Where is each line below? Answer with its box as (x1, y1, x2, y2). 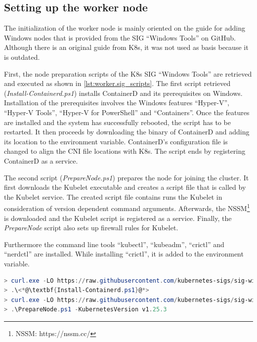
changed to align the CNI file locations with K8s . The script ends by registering (4, 146, 246, 156)
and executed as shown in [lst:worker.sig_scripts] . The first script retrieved (4, 78, 231, 88)
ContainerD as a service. (4, 155, 78, 166)
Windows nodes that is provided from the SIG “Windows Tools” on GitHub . (4, 32, 236, 43)
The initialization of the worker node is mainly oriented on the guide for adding (4, 23, 245, 33)
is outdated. (4, 51, 40, 62)
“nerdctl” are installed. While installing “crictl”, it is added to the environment (4, 249, 244, 259)
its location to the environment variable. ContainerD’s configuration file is (4, 136, 228, 146)
